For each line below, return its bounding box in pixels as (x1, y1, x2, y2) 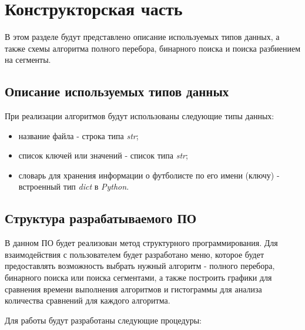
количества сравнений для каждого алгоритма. (5, 294, 170, 307)
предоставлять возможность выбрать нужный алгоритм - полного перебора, (5, 260, 275, 272)
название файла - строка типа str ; (18, 129, 139, 142)
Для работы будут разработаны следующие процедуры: (5, 314, 202, 326)
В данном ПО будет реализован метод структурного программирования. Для (5, 237, 278, 249)
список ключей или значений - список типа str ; (18, 149, 188, 161)
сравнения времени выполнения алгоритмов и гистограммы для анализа (5, 282, 262, 295)
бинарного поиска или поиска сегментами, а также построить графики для (5, 271, 272, 284)
